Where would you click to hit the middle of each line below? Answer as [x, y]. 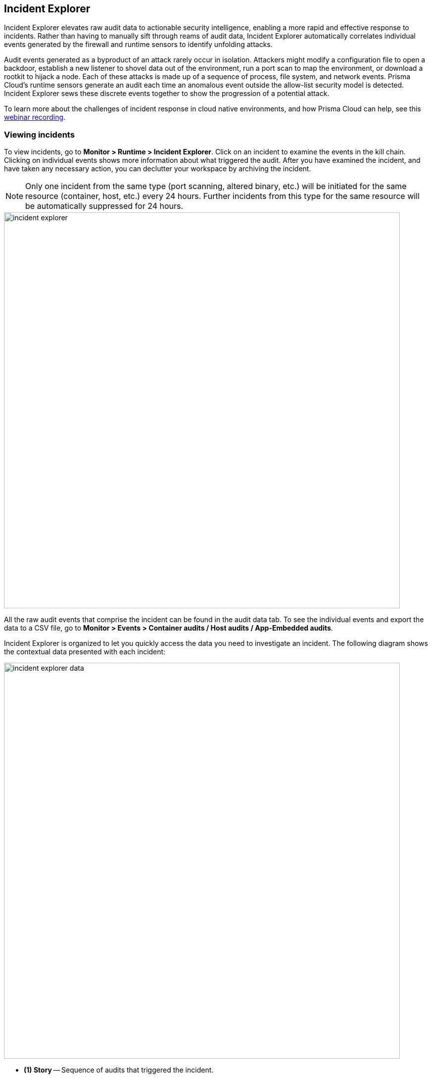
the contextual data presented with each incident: [85, 652]
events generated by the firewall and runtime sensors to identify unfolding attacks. [138, 45]
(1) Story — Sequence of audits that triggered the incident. [119, 1070]
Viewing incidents [39, 134]
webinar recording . [35, 117]
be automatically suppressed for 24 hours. [104, 206]
